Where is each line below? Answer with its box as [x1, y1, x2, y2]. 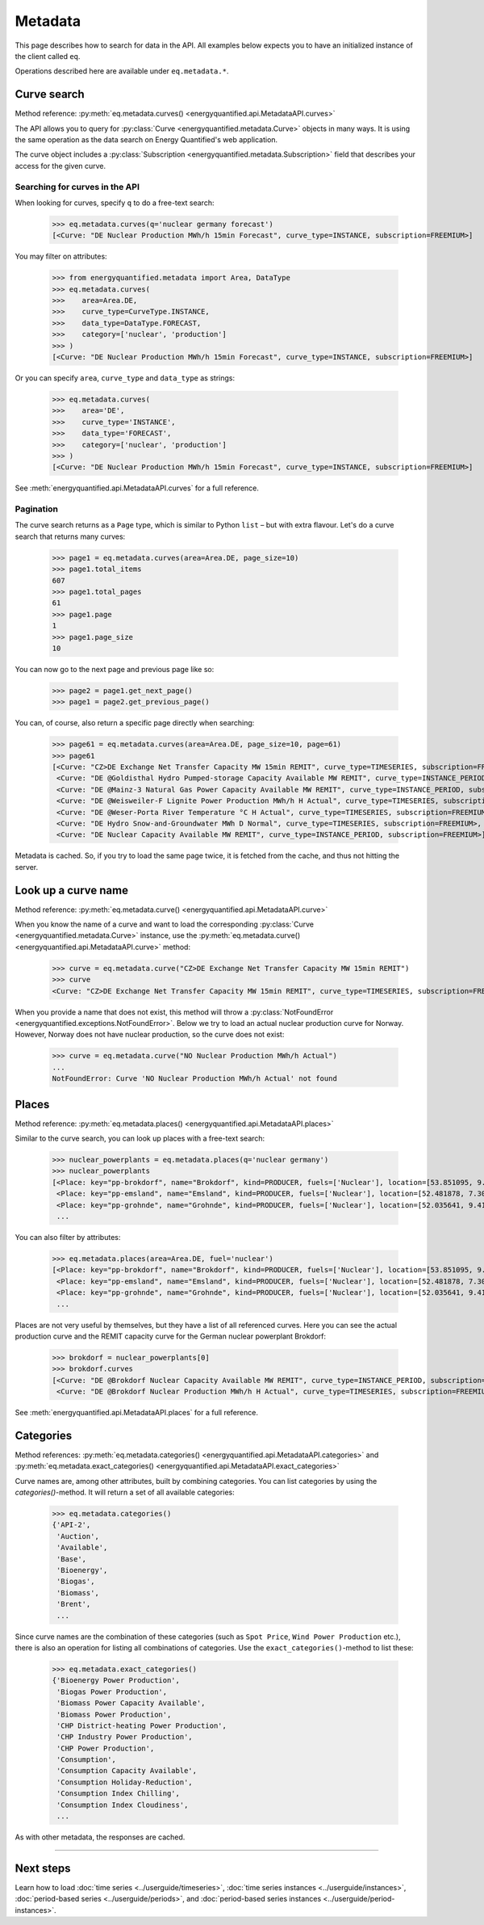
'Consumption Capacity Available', [56, 1766, 198, 1776]
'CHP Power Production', [56, 1743, 155, 1753]
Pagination [15, 503, 58, 515]
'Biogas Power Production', [56, 1687, 168, 1696]
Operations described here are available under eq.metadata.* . [15, 66, 229, 76]
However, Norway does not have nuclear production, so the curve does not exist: [15, 1030, 285, 1040]
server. [15, 862, 39, 872]
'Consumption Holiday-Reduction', [56, 1777, 193, 1787]
